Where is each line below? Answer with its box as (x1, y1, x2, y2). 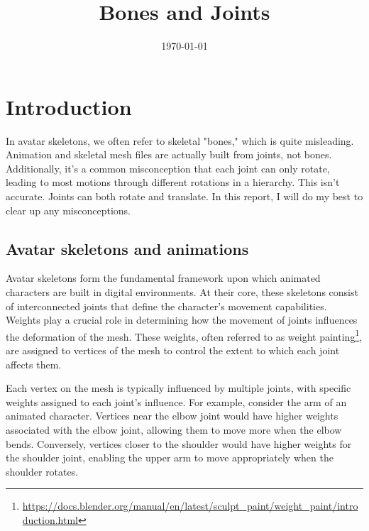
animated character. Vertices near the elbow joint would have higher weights (6, 408, 338, 423)
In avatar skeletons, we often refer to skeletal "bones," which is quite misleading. (6, 133, 354, 148)
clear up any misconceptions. (6, 202, 131, 217)
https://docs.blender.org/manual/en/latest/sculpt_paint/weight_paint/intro (22, 498, 358, 513)
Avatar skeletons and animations (6, 237, 249, 259)
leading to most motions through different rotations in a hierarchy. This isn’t (6, 175, 340, 190)
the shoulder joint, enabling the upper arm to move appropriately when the (6, 450, 334, 465)
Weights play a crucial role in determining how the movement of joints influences (6, 312, 358, 327)
